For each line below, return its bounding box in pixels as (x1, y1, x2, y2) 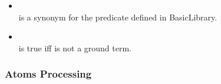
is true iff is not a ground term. (18, 41, 132, 54)
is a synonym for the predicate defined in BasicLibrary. (18, 10, 217, 23)
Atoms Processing (5, 66, 92, 81)
